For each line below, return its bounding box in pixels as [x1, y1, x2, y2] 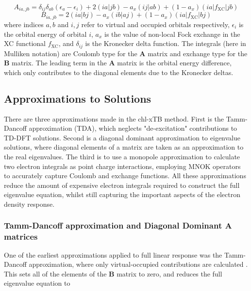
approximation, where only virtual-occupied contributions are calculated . [29, 259, 248, 269]
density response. [4, 199, 55, 209]
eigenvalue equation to [4, 278, 70, 288]
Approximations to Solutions [4, 91, 151, 106]
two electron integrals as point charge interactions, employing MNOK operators [4, 161, 241, 171]
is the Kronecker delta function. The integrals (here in [85, 38, 246, 48]
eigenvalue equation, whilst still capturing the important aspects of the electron [4, 189, 240, 199]
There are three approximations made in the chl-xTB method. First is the [4, 113, 224, 123]
